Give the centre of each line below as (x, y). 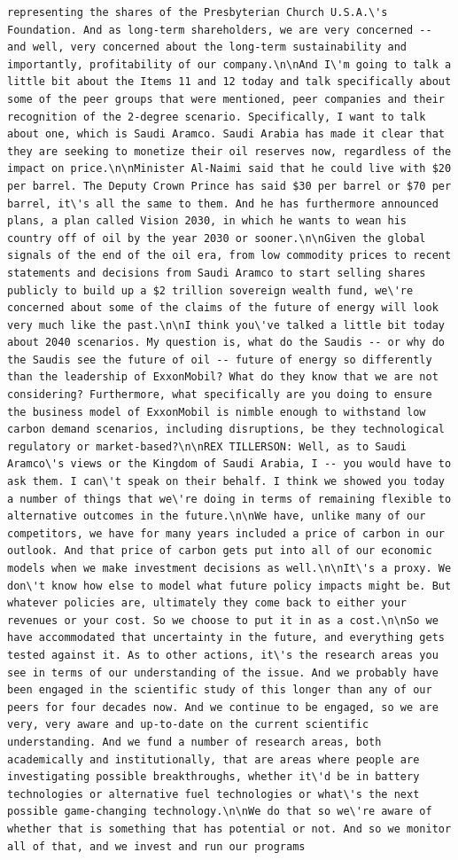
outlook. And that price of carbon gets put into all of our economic (220, 551)
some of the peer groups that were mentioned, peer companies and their (226, 99)
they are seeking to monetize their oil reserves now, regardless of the (229, 151)
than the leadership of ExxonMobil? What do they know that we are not (223, 377)
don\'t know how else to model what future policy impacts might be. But (229, 586)
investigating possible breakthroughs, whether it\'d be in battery (213, 777)
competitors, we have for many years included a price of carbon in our (226, 533)
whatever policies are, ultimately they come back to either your (207, 603)
